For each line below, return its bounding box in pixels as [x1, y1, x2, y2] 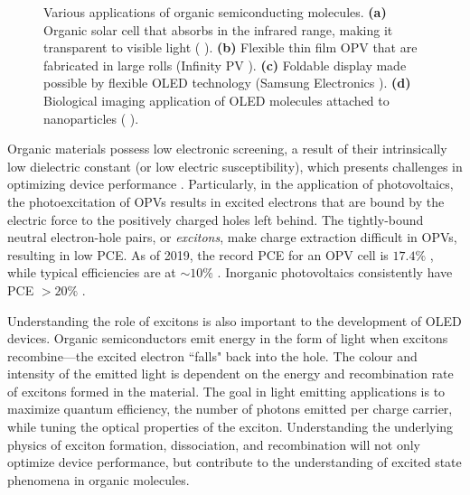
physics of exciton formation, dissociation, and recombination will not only [7, 434, 420, 453]
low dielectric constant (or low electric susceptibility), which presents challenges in [7, 156, 463, 175]
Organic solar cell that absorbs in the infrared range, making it [43, 20, 393, 39]
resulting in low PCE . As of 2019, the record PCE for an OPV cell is [7, 245, 389, 264]
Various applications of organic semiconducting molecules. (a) [43, 3, 387, 21]
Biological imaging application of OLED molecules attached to [43, 90, 390, 109]
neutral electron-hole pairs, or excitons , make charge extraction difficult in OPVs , [7, 228, 457, 247]
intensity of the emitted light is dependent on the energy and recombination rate [7, 364, 454, 383]
